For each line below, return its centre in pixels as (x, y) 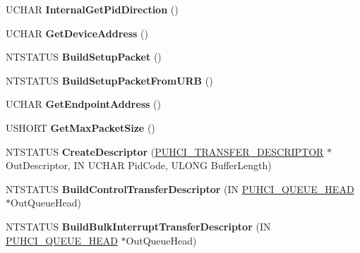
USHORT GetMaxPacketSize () (80, 127)
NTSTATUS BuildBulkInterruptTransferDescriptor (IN (138, 226)
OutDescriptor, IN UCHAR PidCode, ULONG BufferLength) (139, 165)
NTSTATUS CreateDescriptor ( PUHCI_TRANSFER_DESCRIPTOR (165, 151)
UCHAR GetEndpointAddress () (83, 104)
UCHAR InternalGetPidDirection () (92, 9)
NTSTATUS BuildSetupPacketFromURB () (109, 80)
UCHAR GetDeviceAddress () (77, 33)
